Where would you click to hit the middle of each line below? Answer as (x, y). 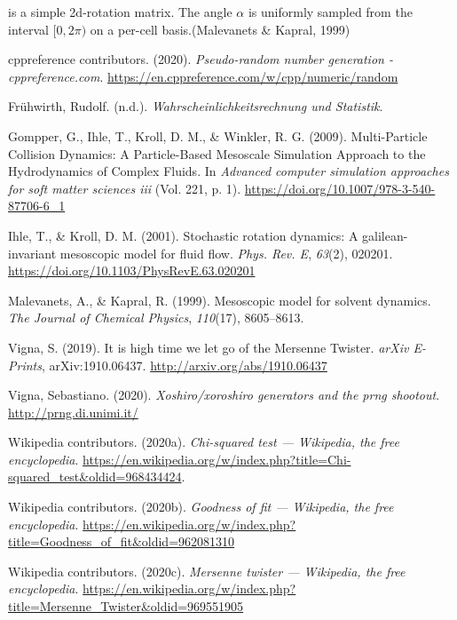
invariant (32, 253)
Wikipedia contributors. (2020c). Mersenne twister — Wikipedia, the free (207, 571)
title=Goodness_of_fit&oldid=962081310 (122, 541)
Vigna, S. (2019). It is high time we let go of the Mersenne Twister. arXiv (209, 347)
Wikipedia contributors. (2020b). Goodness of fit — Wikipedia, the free (201, 507)
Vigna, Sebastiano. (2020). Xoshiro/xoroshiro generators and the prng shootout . (224, 395)
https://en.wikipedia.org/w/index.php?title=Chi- (217, 459)
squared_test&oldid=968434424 (95, 477)
